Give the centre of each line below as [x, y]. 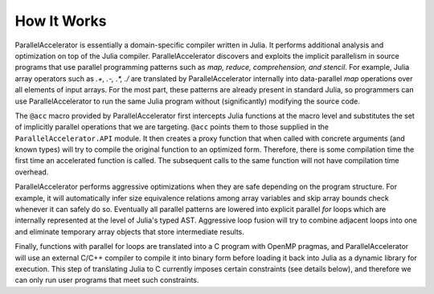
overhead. [32, 172]
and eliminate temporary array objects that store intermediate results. [130, 231]
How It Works [61, 21]
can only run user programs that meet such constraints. [107, 280]
